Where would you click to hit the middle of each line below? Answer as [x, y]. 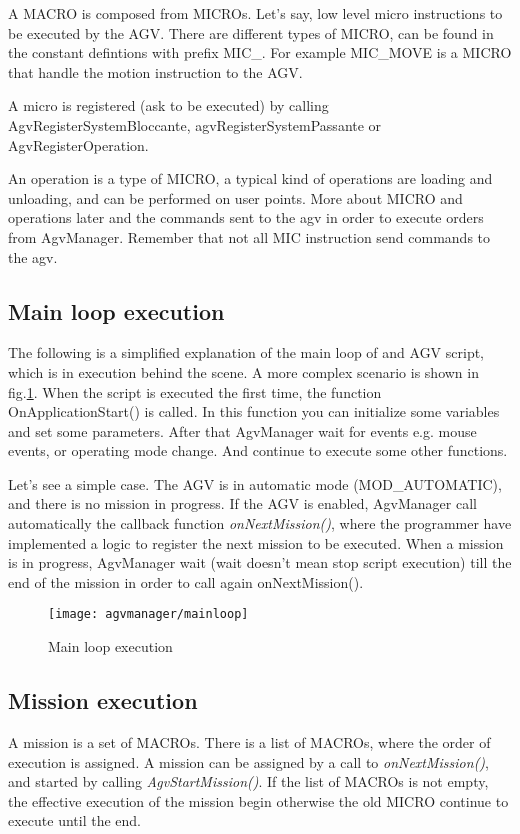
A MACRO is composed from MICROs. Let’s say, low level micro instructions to [255, 13]
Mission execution [103, 700]
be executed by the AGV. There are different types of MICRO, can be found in [251, 32]
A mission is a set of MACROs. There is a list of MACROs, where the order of [249, 741]
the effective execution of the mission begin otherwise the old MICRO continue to [258, 800]
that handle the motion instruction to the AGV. [155, 71]
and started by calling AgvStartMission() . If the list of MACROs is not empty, [248, 781]
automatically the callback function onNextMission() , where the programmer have [260, 523]
